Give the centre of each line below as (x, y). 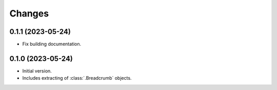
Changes (29, 13)
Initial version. (37, 71)
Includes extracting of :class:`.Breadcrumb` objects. (77, 78)
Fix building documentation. (52, 44)
